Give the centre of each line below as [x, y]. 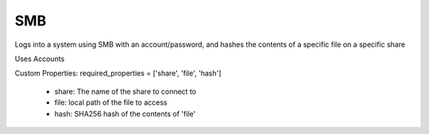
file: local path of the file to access [111, 102]
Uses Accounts [40, 59]
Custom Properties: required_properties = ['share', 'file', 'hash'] [118, 73]
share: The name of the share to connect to [125, 91]
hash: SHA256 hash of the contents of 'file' [125, 113]
